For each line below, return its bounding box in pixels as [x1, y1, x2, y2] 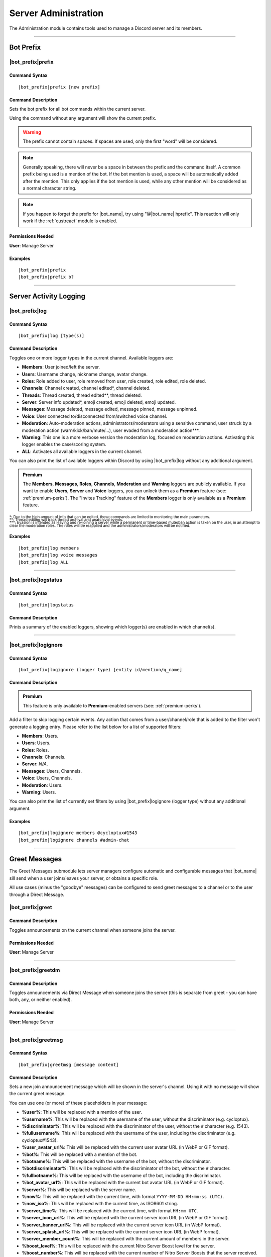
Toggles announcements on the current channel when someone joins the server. [9, 927, 176, 933]
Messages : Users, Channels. [22, 768, 82, 774]
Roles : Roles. [22, 747, 49, 753]
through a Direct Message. [9, 891, 65, 897]
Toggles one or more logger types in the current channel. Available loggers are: [9, 354, 174, 361]
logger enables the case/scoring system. [22, 441, 106, 447]
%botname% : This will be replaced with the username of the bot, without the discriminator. [22, 1158, 211, 1164]
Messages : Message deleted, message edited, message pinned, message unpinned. [22, 406, 198, 412]
